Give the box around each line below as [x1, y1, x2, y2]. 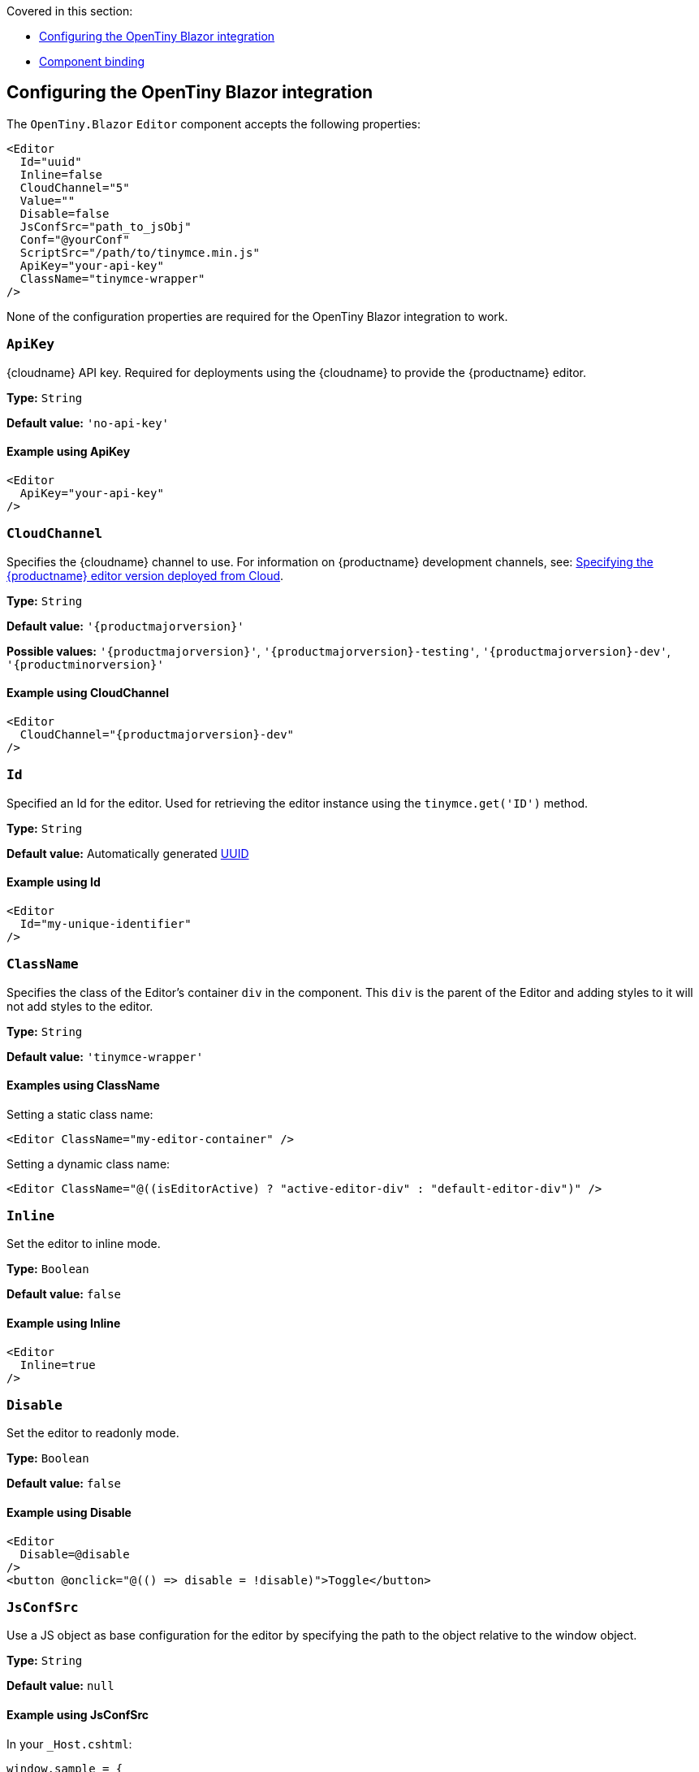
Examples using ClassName [6, 1078, 160, 1093]
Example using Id [6, 875, 101, 890]
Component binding [39, 54, 145, 68]
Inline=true [19, 1358, 96, 1371]
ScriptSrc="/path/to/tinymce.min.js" [19, 245, 260, 259]
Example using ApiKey [6, 444, 131, 459]
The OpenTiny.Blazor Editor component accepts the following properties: [6, 116, 421, 131]
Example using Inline [6, 1316, 121, 1331]
